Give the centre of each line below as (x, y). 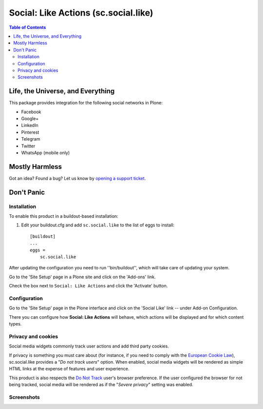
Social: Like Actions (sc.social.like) (81, 13)
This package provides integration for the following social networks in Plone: (86, 103)
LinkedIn (30, 125)
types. (15, 324)
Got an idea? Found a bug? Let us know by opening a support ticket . (77, 178)
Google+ (30, 118)
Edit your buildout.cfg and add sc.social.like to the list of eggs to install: (98, 225)
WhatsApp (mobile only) (46, 153)
